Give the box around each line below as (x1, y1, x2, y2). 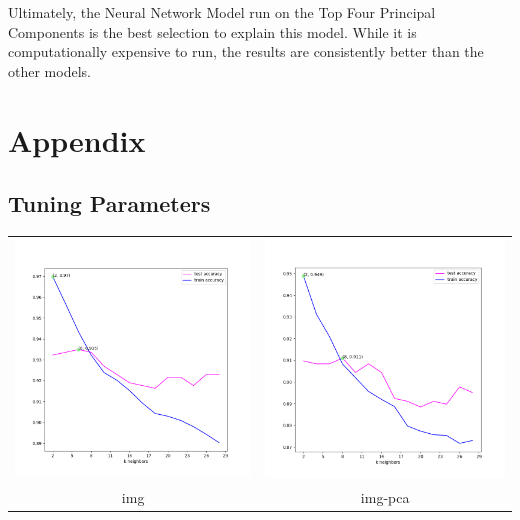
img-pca (360, 487, 410, 508)
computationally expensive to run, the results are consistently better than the (8, 41, 484, 62)
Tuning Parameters (8, 188, 211, 219)
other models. (8, 60, 91, 81)
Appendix (8, 119, 146, 160)
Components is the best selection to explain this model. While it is (8, 21, 417, 42)
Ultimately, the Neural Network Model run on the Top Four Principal (8, 2, 436, 22)
